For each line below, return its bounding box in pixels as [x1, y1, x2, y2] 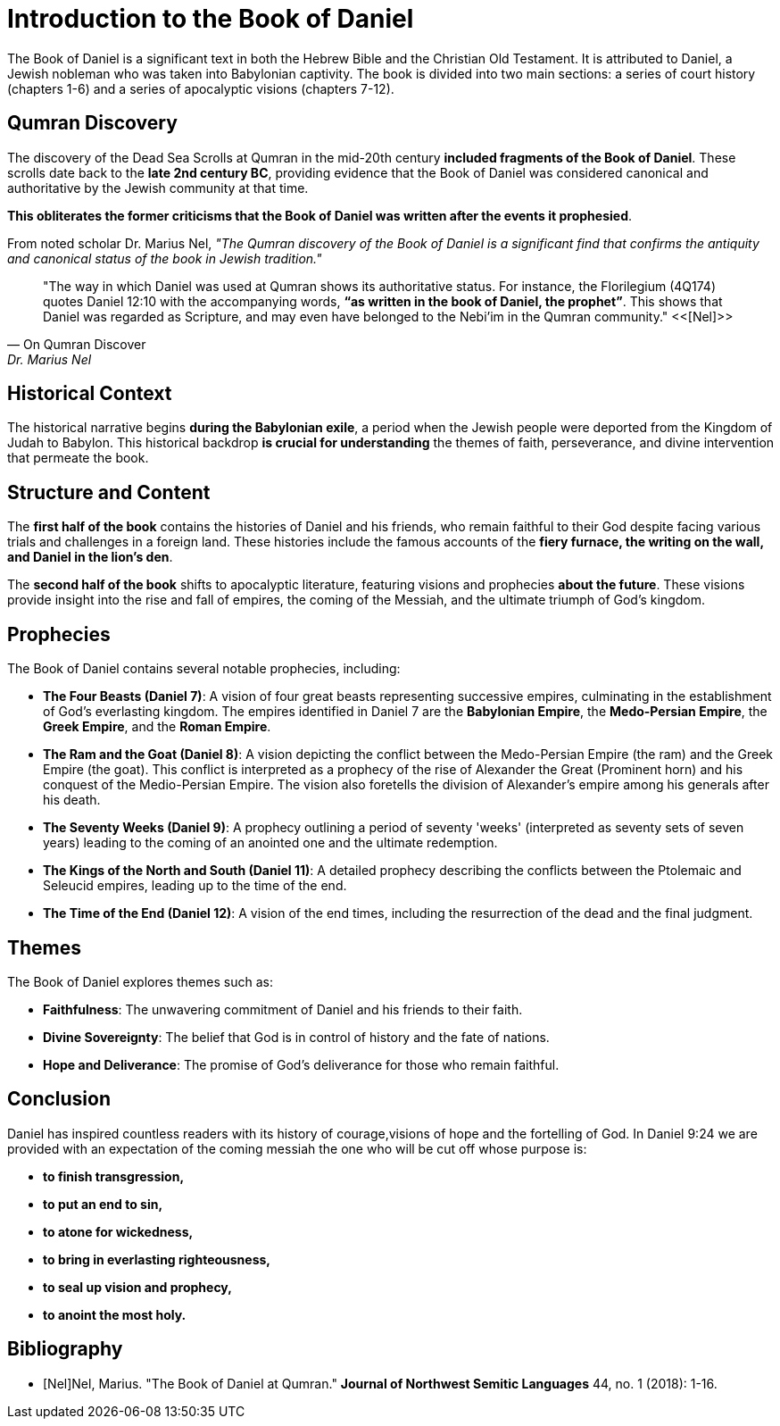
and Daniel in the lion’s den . [7, 549, 173, 565]
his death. [43, 792, 101, 808]
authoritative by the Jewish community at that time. [7, 179, 309, 196]
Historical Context [7, 382, 172, 405]
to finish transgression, [43, 1168, 185, 1184]
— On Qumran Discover [7, 336, 146, 352]
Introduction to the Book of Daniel [7, 4, 414, 34]
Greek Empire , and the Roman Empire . [43, 719, 271, 735]
